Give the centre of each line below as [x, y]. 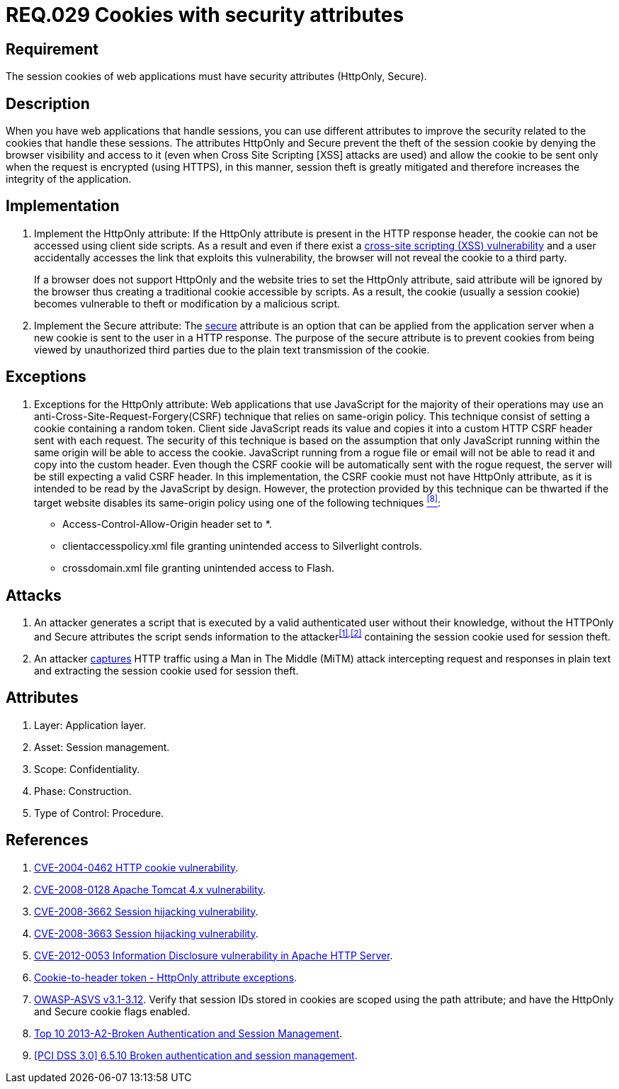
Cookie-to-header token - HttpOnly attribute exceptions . [166, 977]
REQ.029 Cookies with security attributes [205, 15]
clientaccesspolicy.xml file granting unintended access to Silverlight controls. [243, 546]
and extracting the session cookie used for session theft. [166, 670]
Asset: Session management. [102, 747]
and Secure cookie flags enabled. [112, 1011]
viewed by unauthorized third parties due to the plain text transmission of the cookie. [232, 349]
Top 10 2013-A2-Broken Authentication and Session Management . [188, 1033]
